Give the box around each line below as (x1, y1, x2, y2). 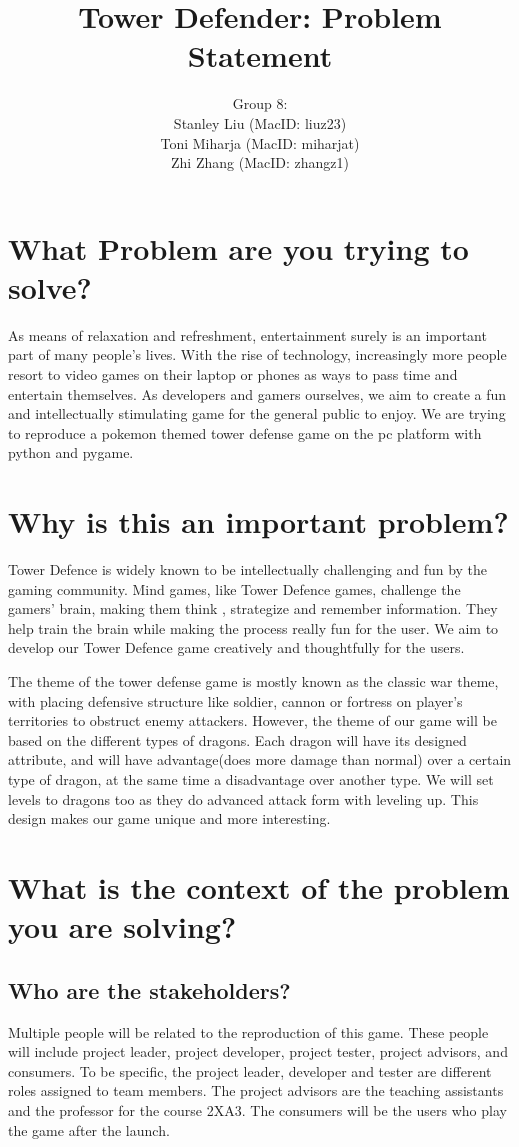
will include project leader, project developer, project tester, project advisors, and (8, 1041, 508, 1062)
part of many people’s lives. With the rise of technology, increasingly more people (8, 344, 507, 365)
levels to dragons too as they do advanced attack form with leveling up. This (8, 788, 479, 809)
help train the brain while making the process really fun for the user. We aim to (8, 617, 499, 638)
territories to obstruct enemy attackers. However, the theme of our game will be (8, 710, 497, 731)
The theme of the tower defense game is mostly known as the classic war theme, (8, 671, 499, 692)
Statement (187, 35, 333, 76)
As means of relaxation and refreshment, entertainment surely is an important (8, 324, 487, 345)
